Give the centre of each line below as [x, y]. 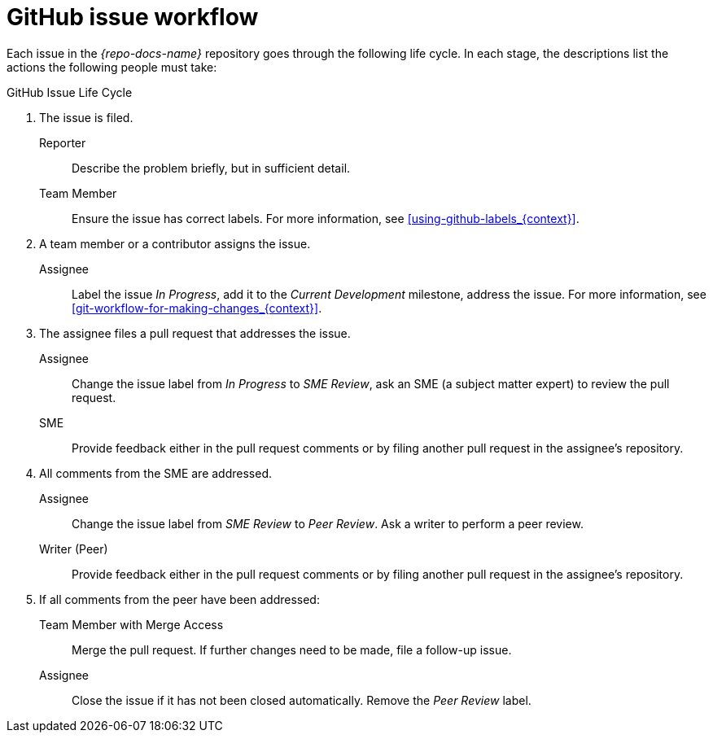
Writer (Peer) [74, 549]
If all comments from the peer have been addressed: [179, 599]
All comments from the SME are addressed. [156, 473]
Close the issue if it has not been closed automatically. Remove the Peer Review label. [302, 700]
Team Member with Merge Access [131, 624]
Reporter [63, 142]
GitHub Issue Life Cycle [70, 92]
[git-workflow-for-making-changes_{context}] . [197, 308]
